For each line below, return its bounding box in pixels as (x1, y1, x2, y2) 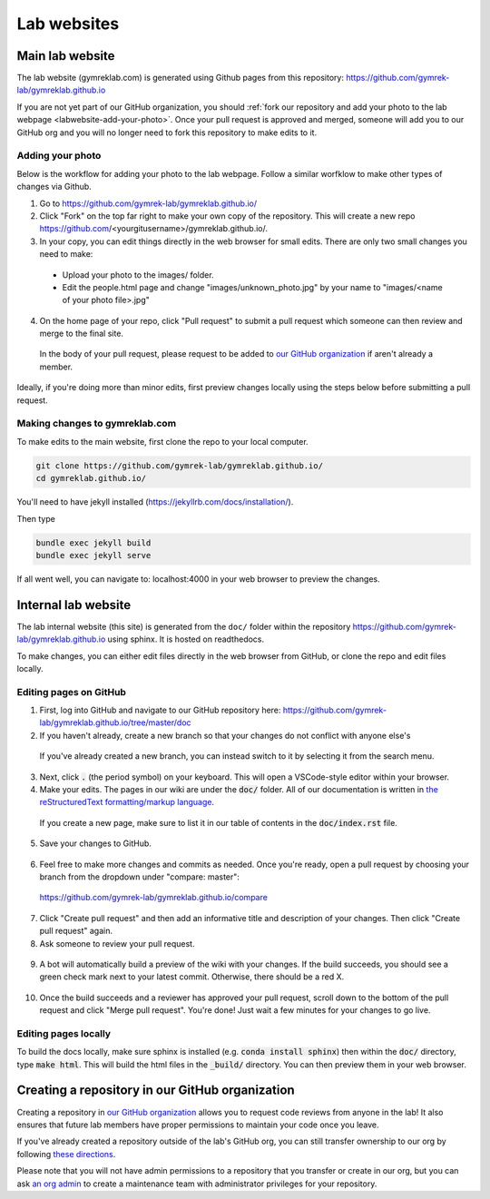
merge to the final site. (39, 328, 124, 339)
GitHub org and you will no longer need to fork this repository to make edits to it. (16, 127, 318, 138)
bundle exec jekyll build (35, 537, 152, 548)
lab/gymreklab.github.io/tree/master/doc (39, 717, 191, 728)
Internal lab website (16, 597, 132, 613)
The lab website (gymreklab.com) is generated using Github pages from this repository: (16, 73, 345, 84)
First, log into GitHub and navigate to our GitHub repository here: (39, 704, 281, 716)
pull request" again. (39, 926, 113, 937)
